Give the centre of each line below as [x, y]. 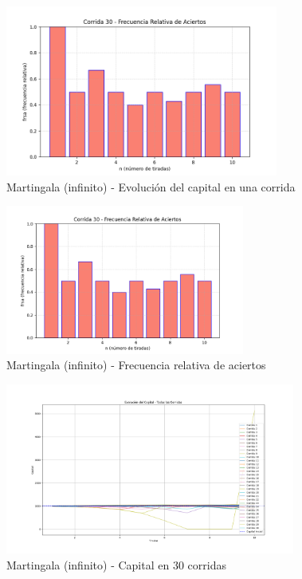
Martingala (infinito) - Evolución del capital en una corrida [151, 186]
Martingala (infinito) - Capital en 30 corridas [116, 564]
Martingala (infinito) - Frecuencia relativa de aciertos [136, 365]
